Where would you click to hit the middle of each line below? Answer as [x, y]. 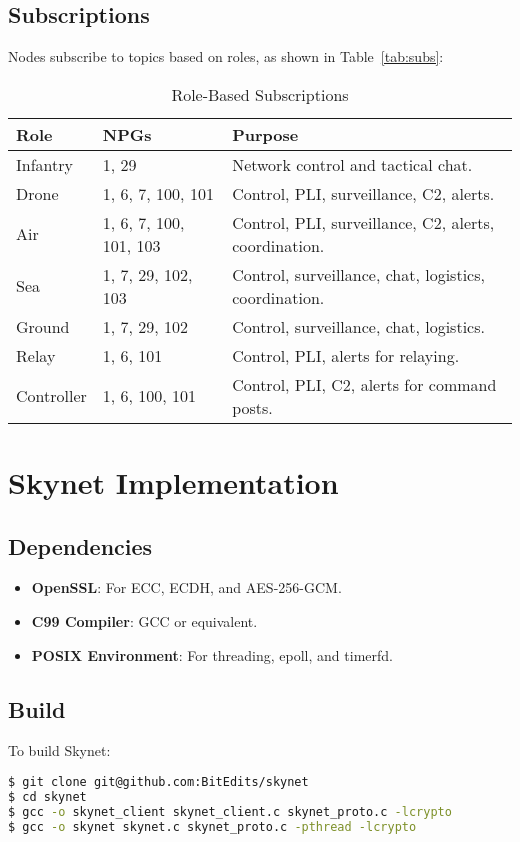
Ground [43, 326]
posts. [252, 407]
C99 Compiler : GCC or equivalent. [144, 620]
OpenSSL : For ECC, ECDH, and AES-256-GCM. [186, 587]
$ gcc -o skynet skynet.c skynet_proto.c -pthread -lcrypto [212, 826]
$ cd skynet [47, 796]
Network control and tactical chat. [352, 164]
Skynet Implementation [173, 481]
